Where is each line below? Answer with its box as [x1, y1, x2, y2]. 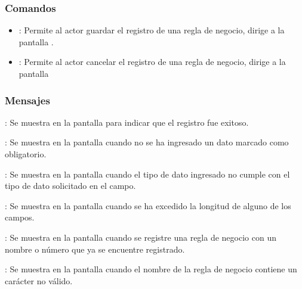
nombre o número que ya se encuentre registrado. [5, 243, 185, 255]
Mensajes [5, 92, 50, 107]
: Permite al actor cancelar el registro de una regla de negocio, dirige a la [19, 55, 286, 68]
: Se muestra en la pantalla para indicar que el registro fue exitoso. [5, 116, 249, 128]
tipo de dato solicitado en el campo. [5, 179, 136, 192]
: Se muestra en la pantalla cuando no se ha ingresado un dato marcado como [5, 136, 289, 148]
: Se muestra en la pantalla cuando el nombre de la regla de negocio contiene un [5, 263, 297, 275]
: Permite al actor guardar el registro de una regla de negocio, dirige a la [19, 24, 285, 36]
